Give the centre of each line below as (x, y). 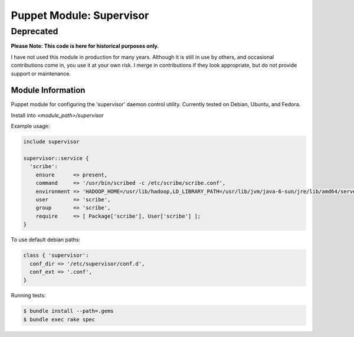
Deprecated (35, 31)
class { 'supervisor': (56, 256)
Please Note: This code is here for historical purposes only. (85, 46)
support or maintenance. (41, 73)
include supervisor (51, 142)
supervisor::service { (56, 158)
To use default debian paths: (46, 240)
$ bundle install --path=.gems (69, 311)
